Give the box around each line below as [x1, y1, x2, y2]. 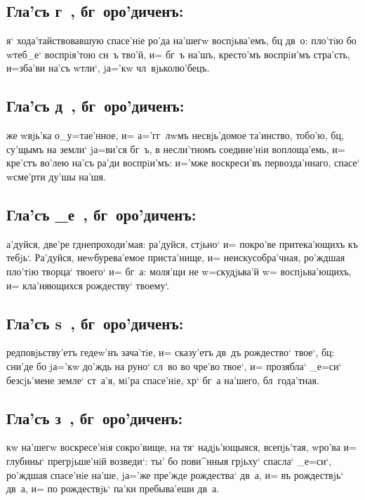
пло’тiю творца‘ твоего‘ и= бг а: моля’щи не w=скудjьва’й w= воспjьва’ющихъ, [6, 263, 352, 278]
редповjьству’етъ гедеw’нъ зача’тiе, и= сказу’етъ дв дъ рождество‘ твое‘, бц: [6, 345, 335, 360]
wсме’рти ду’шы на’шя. [6, 169, 106, 183]
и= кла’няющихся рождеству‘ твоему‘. [6, 277, 170, 292]
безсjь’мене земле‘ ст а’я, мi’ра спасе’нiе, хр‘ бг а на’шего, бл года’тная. [6, 372, 319, 387]
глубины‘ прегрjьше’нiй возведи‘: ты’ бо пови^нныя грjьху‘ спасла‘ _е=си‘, [6, 453, 332, 468]
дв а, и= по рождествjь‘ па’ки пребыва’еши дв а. [6, 481, 220, 496]
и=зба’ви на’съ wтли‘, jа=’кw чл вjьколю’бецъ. [6, 60, 210, 75]
